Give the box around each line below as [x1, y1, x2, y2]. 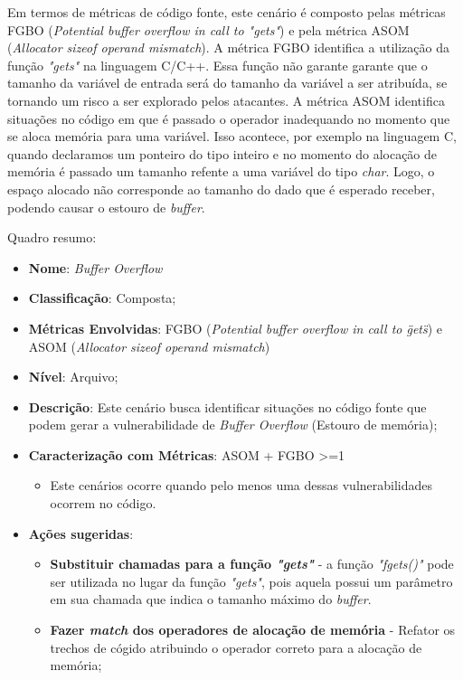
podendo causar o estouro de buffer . [7, 197, 205, 216]
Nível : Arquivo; [28, 367, 118, 386]
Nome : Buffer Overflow [28, 258, 163, 277]
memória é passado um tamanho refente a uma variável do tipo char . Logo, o [7, 162, 435, 181]
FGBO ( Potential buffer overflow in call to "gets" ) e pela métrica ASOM [7, 20, 410, 39]
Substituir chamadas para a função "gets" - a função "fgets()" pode [50, 554, 454, 573]
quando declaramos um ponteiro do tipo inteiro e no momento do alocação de [7, 144, 438, 163]
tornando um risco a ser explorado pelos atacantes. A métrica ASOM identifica [7, 90, 445, 109]
